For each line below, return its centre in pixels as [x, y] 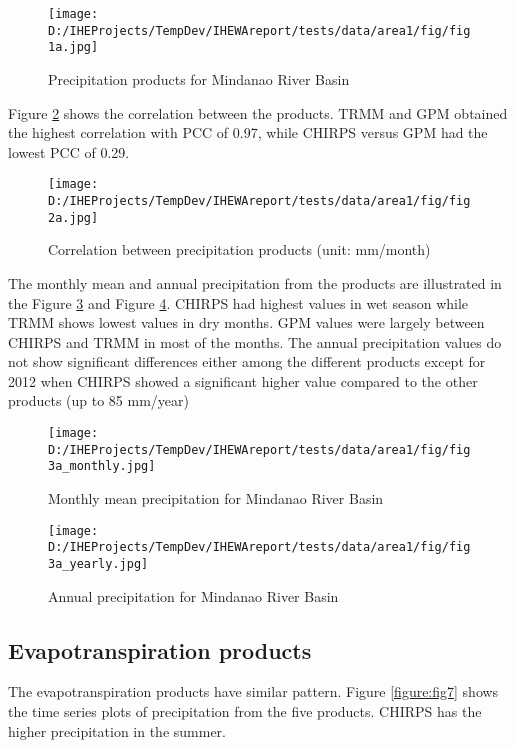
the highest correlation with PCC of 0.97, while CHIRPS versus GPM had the [248, 132]
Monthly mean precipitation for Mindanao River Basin [216, 498]
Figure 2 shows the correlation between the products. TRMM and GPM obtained [258, 112]
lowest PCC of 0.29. [69, 151]
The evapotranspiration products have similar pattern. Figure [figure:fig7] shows [253, 691]
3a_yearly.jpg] [98, 563]
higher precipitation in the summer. [117, 730]
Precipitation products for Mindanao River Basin [199, 78]
